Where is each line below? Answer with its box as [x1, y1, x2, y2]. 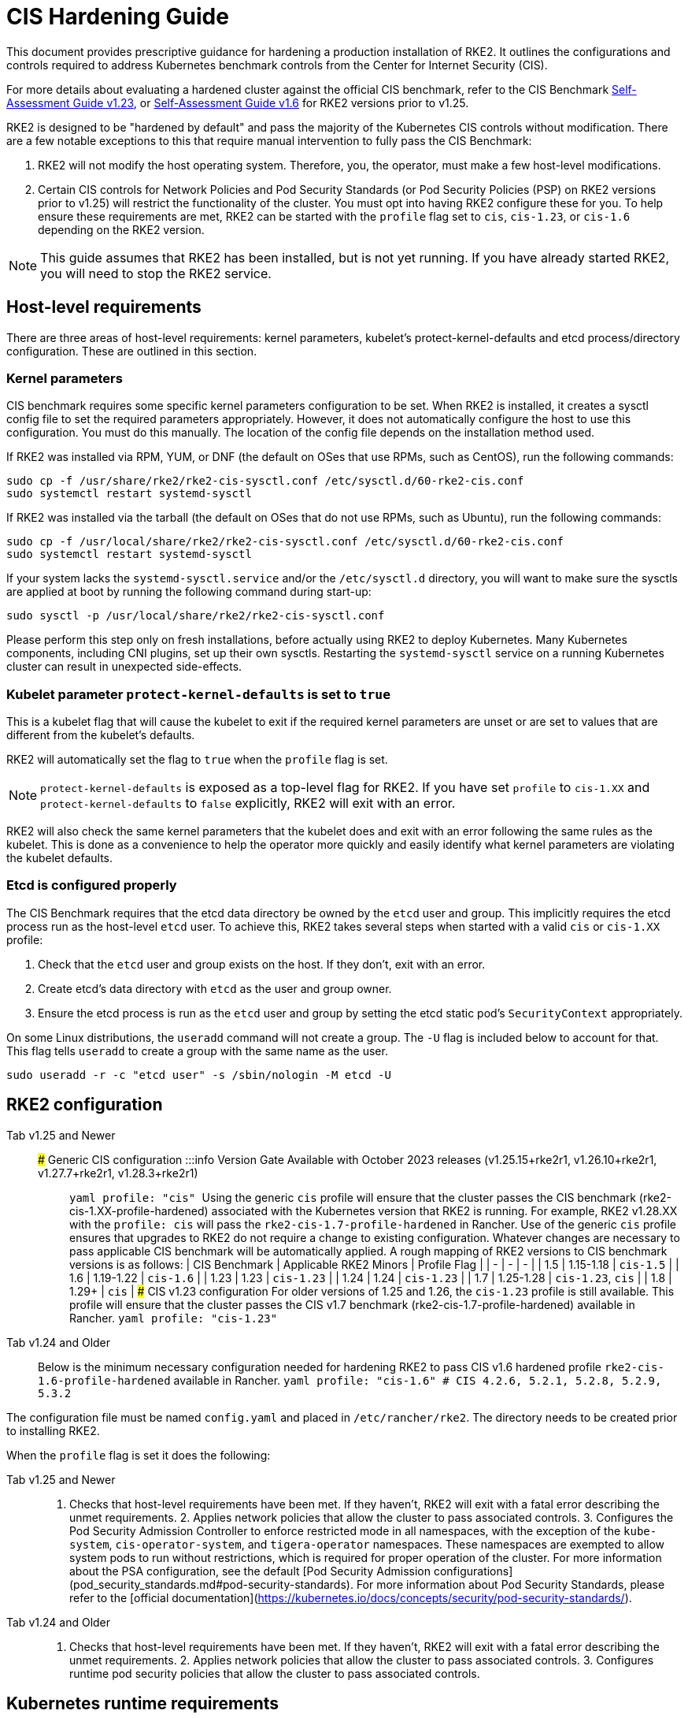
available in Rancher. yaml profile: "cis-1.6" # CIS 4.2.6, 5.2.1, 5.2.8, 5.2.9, [173, 1373, 662, 1387]
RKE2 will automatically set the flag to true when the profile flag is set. [6, 753, 388, 767]
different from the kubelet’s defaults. [6, 728, 195, 742]
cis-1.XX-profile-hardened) [69, 1203, 209, 1218]
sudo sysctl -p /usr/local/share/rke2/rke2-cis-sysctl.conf [6, 609, 385, 623]
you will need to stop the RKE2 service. [40, 265, 272, 281]
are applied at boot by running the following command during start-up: [6, 585, 372, 599]
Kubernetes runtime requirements [6, 1694, 279, 1714]
